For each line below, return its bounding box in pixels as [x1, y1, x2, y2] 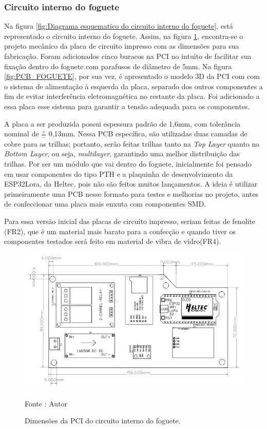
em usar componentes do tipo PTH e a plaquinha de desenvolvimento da [4, 168, 233, 179]
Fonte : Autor [25, 398, 68, 408]
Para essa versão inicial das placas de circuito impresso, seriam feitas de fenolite [4, 215, 256, 226]
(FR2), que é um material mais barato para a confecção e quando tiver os [4, 226, 236, 236]
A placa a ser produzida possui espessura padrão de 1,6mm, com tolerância [4, 118, 241, 129]
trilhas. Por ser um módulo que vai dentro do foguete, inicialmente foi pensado [4, 158, 252, 169]
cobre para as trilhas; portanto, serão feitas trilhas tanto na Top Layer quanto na [4, 138, 260, 149]
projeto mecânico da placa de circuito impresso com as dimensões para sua [4, 40, 239, 51]
